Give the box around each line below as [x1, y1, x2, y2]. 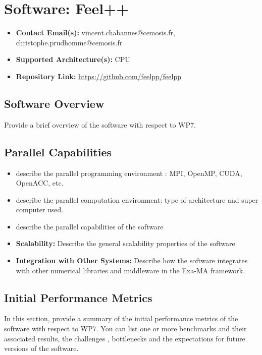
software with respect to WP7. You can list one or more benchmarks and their [4, 323, 247, 334]
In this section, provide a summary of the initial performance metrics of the [4, 313, 238, 324]
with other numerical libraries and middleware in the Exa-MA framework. [16, 265, 245, 275]
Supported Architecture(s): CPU [16, 54, 130, 65]
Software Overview [4, 95, 104, 111]
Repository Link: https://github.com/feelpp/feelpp [16, 71, 181, 81]
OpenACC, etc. [16, 177, 64, 188]
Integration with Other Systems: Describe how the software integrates [16, 255, 248, 266]
